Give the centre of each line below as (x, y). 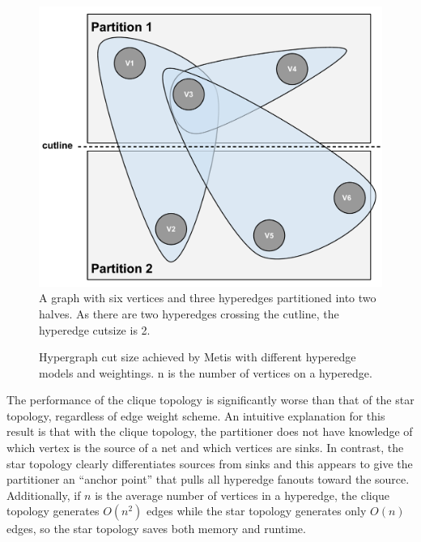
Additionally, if (44, 495)
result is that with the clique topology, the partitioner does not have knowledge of (210, 431)
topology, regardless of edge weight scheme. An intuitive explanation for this (196, 415)
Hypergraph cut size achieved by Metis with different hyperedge (198, 357)
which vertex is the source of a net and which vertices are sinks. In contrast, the (205, 448)
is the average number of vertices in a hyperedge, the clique (242, 495)
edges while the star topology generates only (257, 511)
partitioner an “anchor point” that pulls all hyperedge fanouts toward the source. (208, 479)
